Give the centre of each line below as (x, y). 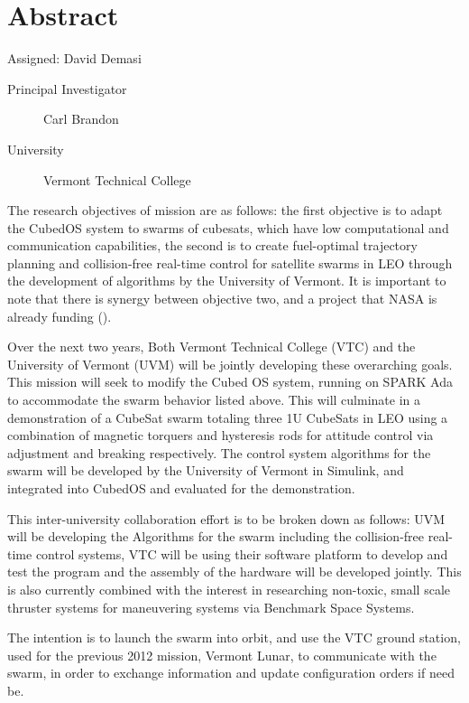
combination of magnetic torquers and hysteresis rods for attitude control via (221, 435)
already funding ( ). (60, 316)
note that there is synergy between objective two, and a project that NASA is (222, 299)
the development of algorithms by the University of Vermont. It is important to (227, 281)
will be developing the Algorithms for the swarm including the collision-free (216, 536)
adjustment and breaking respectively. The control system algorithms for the (219, 452)
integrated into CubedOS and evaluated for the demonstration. (181, 488)
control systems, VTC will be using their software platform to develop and (242, 553)
